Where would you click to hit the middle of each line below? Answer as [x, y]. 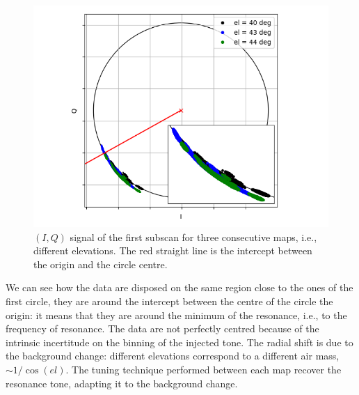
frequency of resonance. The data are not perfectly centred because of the [162, 328]
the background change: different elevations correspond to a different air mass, [173, 356]
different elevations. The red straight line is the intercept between [173, 250]
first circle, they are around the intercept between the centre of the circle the [169, 301]
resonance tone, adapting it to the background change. [122, 383]
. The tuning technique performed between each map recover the [204, 369]
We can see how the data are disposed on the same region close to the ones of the [179, 287]
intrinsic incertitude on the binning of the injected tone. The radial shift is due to [179, 342]
